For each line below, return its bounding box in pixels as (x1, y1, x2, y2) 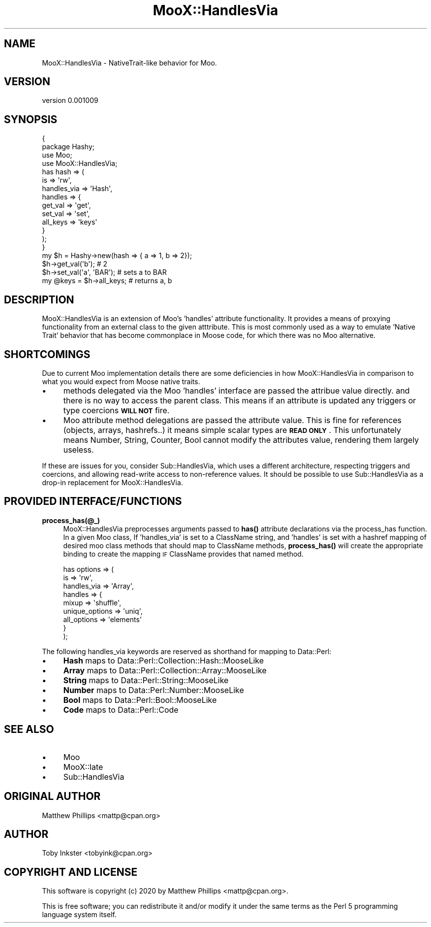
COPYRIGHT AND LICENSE (4, 865, 138, 878)
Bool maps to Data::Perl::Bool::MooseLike (63, 695, 217, 705)
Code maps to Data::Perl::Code (63, 704, 179, 715)
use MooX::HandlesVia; (42, 159, 118, 168)
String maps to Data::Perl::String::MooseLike (63, 675, 229, 685)
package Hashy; (42, 142, 95, 151)
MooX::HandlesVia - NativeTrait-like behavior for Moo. (42, 58, 217, 67)
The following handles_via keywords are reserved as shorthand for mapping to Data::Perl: (42, 647, 332, 656)
